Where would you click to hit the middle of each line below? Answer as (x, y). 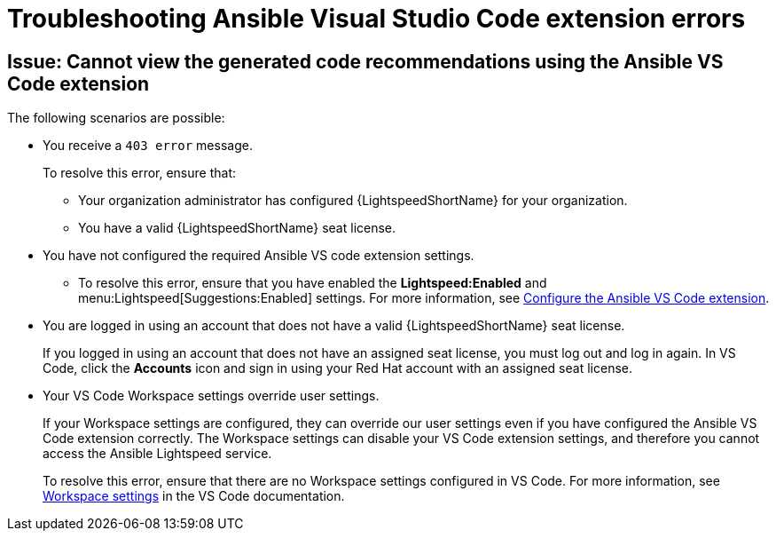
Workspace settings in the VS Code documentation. (194, 496)
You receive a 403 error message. (148, 146)
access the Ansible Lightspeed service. (157, 454)
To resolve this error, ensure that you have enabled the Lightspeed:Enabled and (313, 283)
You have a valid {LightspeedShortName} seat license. (237, 228)
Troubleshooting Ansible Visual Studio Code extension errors (376, 19)
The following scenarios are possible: (116, 118)
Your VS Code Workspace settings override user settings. (211, 396)
